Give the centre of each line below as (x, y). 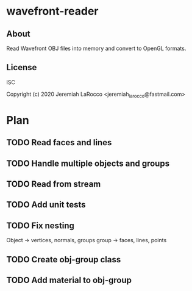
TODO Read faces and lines (59, 142)
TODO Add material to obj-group (69, 280)
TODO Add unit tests (46, 205)
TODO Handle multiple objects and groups (88, 163)
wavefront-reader (52, 11)
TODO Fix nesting (41, 225)
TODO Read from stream (54, 184)
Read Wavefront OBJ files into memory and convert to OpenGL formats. (96, 48)
